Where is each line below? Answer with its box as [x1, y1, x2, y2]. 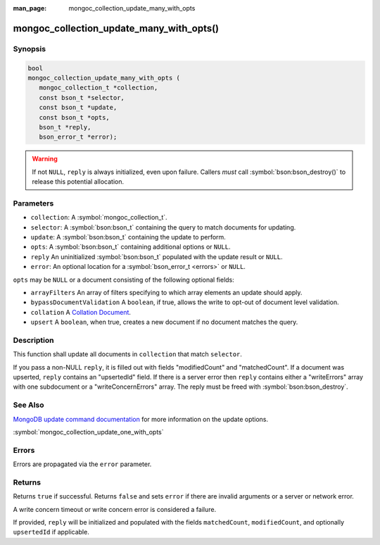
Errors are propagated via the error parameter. [13, 460, 152, 468]
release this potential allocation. [32, 177, 125, 186]
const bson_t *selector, [39, 94, 125, 101]
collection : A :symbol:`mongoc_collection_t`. [30, 213, 168, 222]
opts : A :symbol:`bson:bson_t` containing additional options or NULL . [30, 243, 232, 251]
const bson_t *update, [39, 104, 118, 112]
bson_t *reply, [39, 123, 91, 131]
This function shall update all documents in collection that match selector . [13, 350, 243, 358]
